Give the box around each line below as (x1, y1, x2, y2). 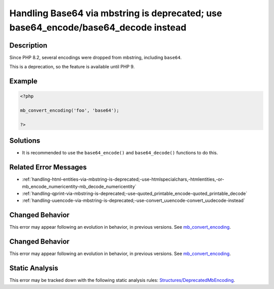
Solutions (9, 137, 41, 145)
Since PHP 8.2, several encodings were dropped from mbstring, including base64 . (9, 54, 182, 60)
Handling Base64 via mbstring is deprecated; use (9, 8, 222, 19)
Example (9, 77, 38, 86)
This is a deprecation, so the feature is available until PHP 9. (9, 64, 135, 70)
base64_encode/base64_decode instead (9, 22, 187, 33)
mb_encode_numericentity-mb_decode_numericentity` (22, 183, 136, 189)
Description (9, 41, 48, 50)
